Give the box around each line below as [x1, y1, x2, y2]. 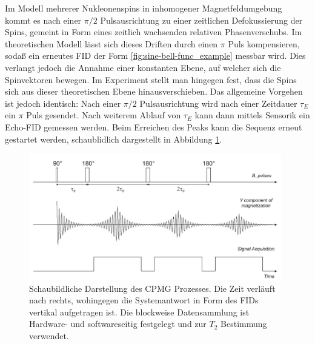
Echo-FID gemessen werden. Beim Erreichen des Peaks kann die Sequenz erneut [5, 120, 302, 133]
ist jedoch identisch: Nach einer [5, 96, 121, 109]
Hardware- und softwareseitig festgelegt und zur [29, 317, 207, 330]
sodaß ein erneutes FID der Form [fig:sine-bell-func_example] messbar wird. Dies [5, 49, 306, 62]
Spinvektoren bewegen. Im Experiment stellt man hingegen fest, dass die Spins [5, 73, 297, 86]
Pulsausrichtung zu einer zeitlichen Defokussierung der [100, 13, 303, 26]
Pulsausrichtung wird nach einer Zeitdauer [139, 96, 297, 109]
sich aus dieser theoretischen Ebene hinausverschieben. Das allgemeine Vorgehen [5, 85, 303, 98]
